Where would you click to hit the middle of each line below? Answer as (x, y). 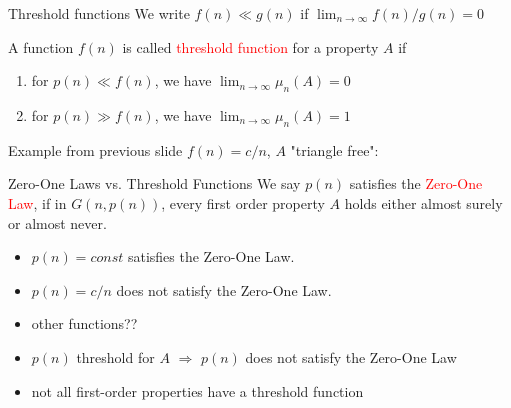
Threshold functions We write (99, 13)
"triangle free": (334, 149)
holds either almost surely (423, 202)
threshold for (115, 356)
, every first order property (243, 202)
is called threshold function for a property (250, 46)
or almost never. (57, 222)
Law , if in (37, 202)
